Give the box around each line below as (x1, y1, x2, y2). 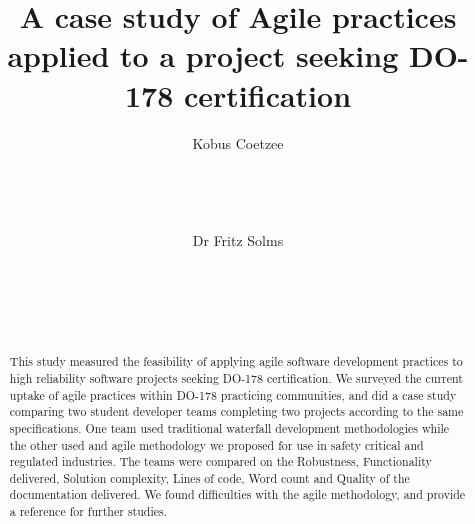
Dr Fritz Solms (192, 230, 284, 251)
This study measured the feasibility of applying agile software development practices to (9, 353, 463, 370)
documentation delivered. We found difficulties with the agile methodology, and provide (9, 486, 466, 503)
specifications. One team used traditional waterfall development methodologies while (9, 419, 450, 436)
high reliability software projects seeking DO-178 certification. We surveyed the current (9, 369, 463, 386)
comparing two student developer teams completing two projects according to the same (9, 403, 464, 420)
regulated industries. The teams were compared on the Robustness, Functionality (9, 453, 432, 470)
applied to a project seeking (7, 35, 399, 76)
